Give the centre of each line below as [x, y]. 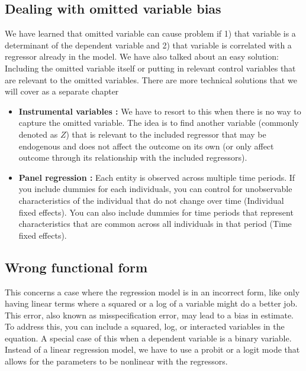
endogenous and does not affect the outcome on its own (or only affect [146, 146]
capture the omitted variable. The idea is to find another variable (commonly [159, 123]
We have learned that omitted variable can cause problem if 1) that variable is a [150, 33]
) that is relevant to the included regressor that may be [166, 134]
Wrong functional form [76, 267]
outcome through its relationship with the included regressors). [133, 157]
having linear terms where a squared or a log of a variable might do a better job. [151, 303]
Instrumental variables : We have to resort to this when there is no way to [160, 111]
